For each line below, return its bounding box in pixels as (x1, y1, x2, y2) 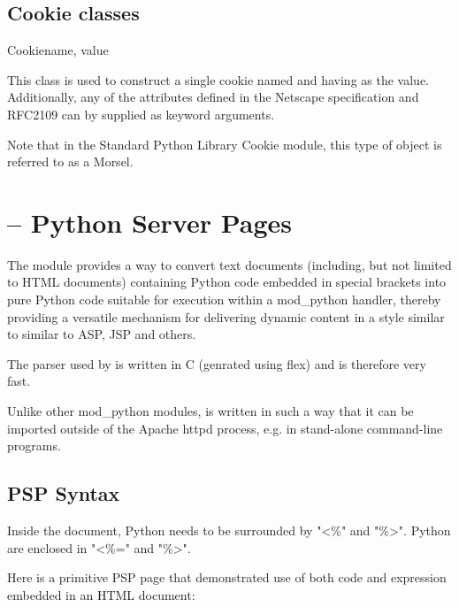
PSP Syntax (7, 480, 120, 507)
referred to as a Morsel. (7, 152, 134, 171)
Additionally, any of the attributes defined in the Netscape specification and (7, 88, 419, 106)
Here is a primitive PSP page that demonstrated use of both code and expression (7, 568, 447, 587)
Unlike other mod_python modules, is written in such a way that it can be (7, 402, 414, 420)
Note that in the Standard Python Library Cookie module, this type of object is (7, 134, 442, 153)
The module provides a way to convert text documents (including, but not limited (7, 255, 452, 273)
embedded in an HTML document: (7, 585, 195, 603)
